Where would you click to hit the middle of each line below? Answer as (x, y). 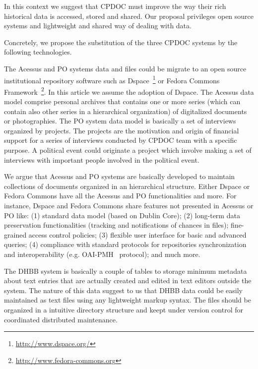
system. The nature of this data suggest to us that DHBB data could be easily (124, 290)
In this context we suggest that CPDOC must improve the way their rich (115, 6)
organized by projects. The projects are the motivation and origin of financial (122, 130)
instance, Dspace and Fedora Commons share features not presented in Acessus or (129, 205)
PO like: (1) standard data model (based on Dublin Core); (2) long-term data (122, 215)
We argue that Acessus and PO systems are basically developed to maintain (120, 176)
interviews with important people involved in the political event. (102, 159)
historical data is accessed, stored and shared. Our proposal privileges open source (129, 16)
